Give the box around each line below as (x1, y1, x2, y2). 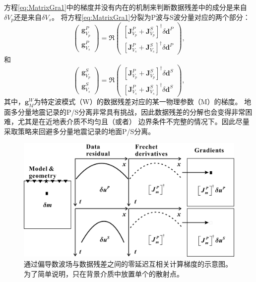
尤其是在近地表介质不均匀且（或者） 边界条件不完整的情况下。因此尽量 (17, 116, 250, 127)
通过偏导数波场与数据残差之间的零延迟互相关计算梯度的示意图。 (24, 259, 232, 269)
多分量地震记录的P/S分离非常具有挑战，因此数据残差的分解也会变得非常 (10, 106, 246, 117)
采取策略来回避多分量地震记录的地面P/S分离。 (4, 126, 155, 136)
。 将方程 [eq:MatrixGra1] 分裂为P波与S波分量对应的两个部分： (51, 11, 250, 22)
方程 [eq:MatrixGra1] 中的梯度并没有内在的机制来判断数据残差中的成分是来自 (4, 2, 247, 12)
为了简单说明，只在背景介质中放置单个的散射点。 (24, 268, 184, 279)
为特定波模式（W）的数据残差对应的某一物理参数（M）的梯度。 (34, 96, 242, 106)
